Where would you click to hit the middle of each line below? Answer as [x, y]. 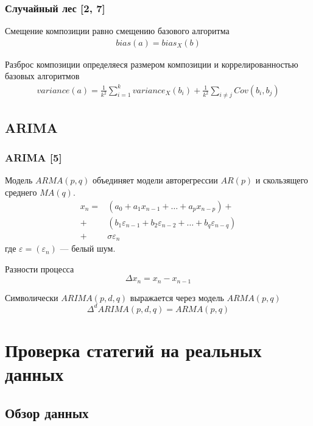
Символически [32, 297]
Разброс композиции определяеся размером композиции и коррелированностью [152, 64]
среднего [21, 192]
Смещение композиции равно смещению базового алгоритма [117, 31]
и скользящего [282, 180]
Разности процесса [40, 268]
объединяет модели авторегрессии [155, 180]
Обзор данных [47, 412]
